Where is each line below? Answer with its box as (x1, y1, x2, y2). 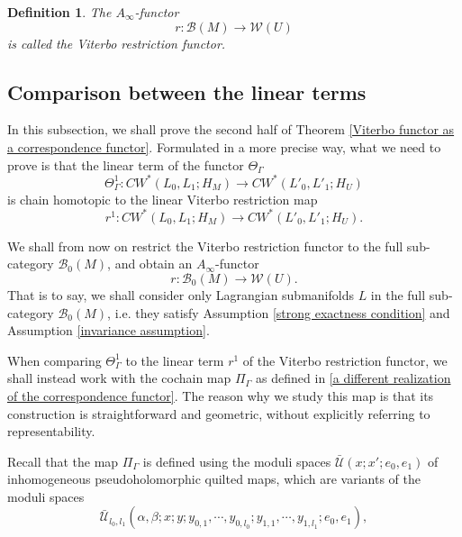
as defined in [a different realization (256, 369, 451, 387)
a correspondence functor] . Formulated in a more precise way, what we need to (7, 137, 441, 156)
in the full (370, 285, 426, 304)
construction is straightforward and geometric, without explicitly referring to (7, 404, 430, 423)
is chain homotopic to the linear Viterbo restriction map (7, 189, 318, 208)
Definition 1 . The (7, 3, 112, 21)
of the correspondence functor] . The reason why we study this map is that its (7, 386, 434, 405)
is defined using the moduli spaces (142, 451, 331, 470)
